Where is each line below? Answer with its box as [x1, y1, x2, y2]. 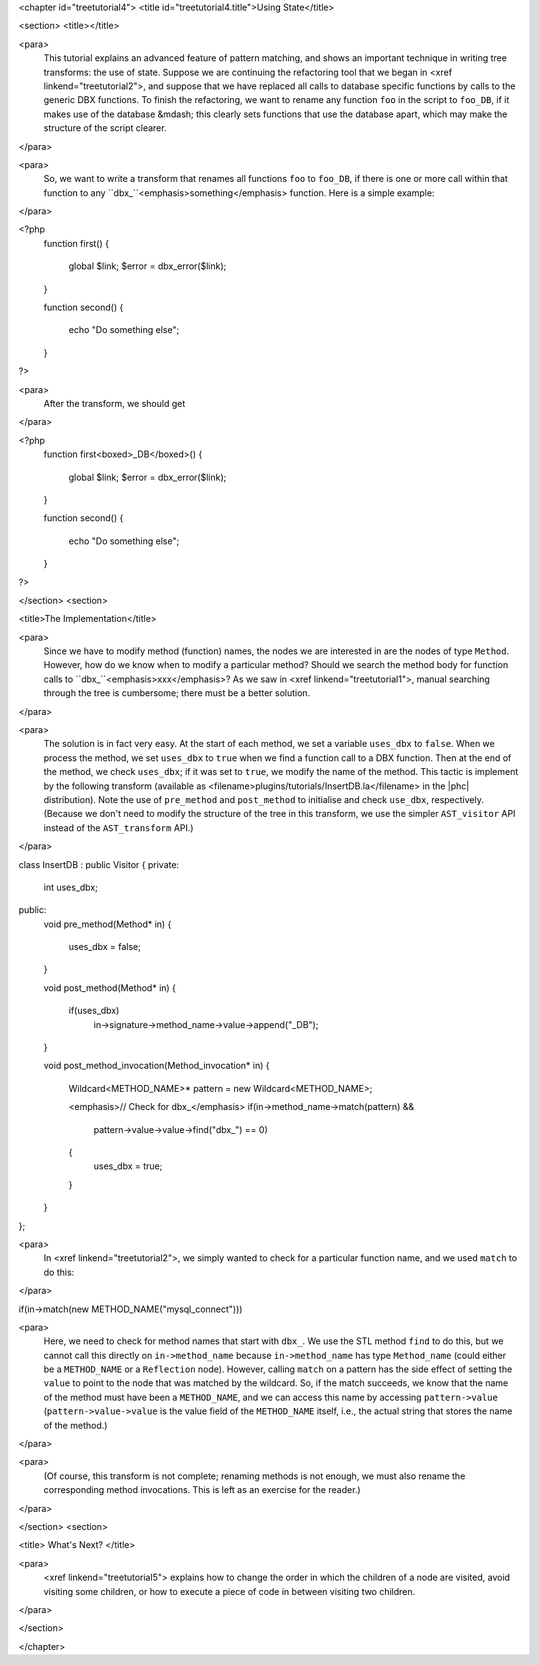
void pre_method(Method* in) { [43, 918, 172, 930]
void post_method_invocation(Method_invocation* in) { [43, 1060, 270, 1072]
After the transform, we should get [43, 397, 186, 409]
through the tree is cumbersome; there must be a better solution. [43, 687, 311, 699]
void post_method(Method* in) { [43, 981, 177, 994]
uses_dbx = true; [93, 1160, 163, 1172]
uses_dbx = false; [68, 941, 142, 953]
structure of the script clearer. [43, 122, 167, 134]
